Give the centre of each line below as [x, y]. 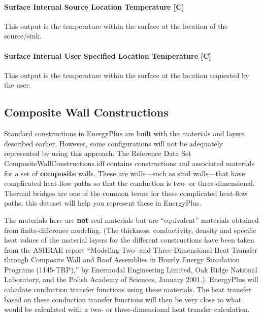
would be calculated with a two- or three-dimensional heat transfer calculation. [127, 309]
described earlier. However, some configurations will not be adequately [113, 143]
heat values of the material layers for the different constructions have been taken [129, 240]
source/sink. [23, 36]
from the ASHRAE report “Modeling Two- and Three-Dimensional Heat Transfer [131, 249]
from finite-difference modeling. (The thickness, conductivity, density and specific [130, 230]
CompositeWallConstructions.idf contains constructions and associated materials [129, 163]
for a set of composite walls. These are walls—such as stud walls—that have [125, 173]
